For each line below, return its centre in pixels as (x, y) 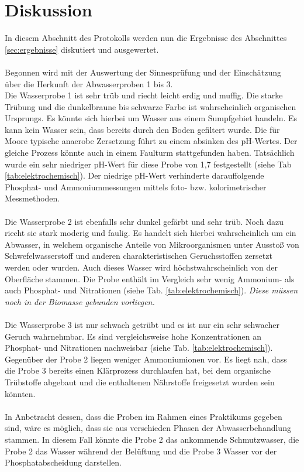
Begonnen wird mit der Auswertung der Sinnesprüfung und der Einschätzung (143, 72)
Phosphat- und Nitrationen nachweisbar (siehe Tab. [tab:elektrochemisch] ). (139, 348)
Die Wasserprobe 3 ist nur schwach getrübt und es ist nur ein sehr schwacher (142, 324)
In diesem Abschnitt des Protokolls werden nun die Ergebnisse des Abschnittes (146, 38)
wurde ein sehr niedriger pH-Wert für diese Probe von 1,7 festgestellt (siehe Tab (148, 164)
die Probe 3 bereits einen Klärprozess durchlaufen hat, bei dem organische (138, 370)
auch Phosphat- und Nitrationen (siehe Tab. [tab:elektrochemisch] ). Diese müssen (151, 290)
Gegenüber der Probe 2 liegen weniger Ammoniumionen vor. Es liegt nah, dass (146, 359)
